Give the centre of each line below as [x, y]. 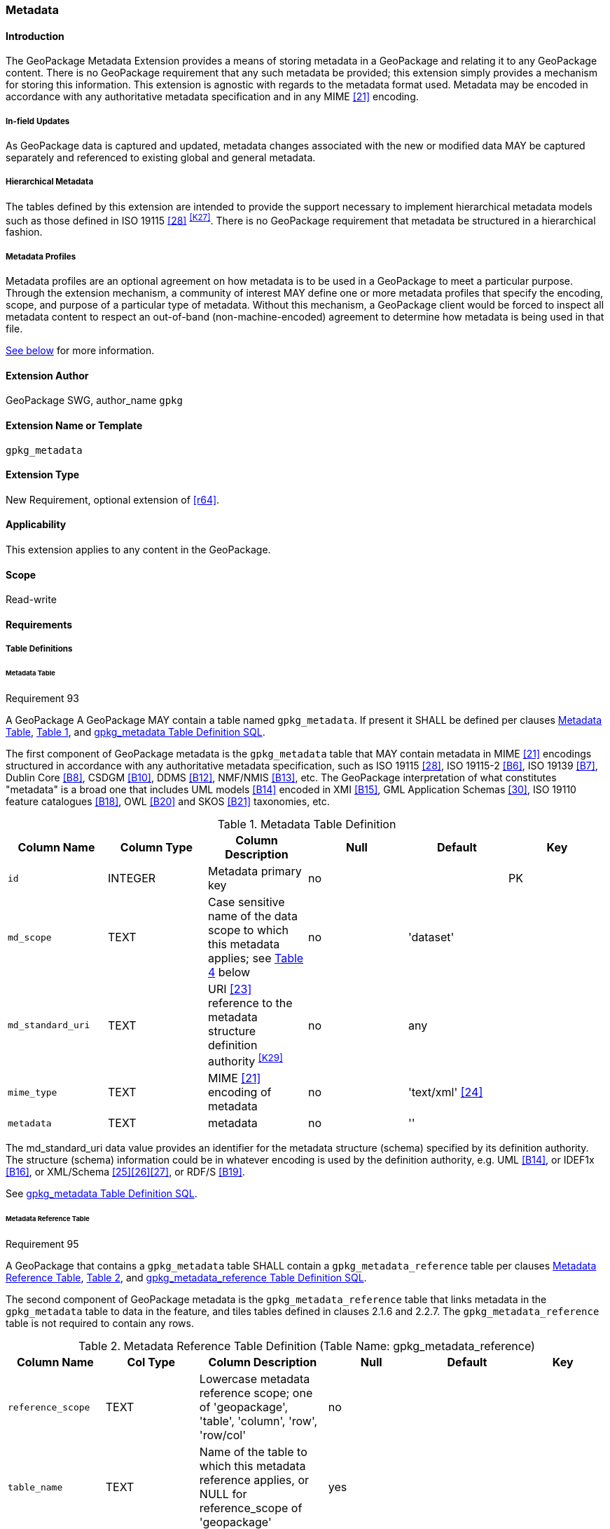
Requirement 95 [42, 1244]
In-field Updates [38, 121]
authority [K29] [245, 1060]
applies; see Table [256, 958]
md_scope [30, 937]
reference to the [250, 1003]
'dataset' [431, 937]
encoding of [240, 1092]
